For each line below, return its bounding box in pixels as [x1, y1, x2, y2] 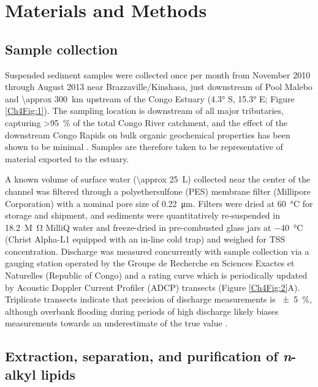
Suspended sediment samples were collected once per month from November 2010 [5, 68, 311, 81]
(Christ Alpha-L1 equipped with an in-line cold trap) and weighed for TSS [5, 233, 286, 246]
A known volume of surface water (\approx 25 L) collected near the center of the [5, 173, 311, 186]
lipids [40, 364, 76, 383]
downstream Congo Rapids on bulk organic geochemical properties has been [5, 128, 290, 141]
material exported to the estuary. [5, 152, 129, 165]
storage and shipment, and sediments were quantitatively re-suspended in [5, 209, 280, 222]
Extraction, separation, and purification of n [5, 347, 292, 366]
